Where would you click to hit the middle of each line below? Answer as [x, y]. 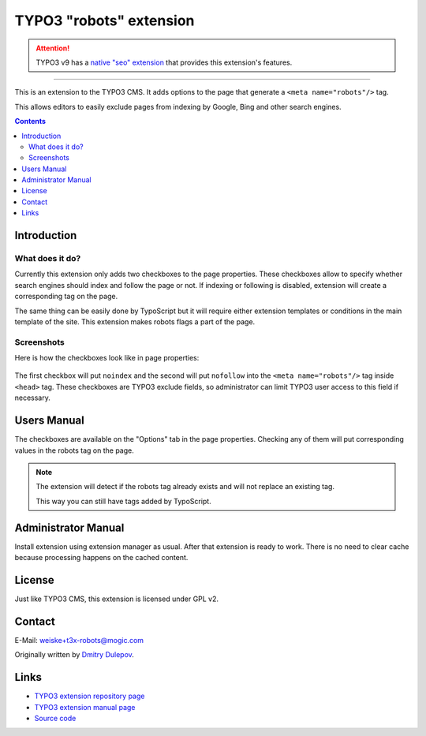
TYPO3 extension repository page [90, 696]
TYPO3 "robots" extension [105, 21]
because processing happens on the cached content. [101, 558]
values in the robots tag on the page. [74, 450]
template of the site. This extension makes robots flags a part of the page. [135, 321]
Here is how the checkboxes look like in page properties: [107, 358]
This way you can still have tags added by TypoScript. [124, 501]
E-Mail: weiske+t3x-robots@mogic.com [79, 640]
